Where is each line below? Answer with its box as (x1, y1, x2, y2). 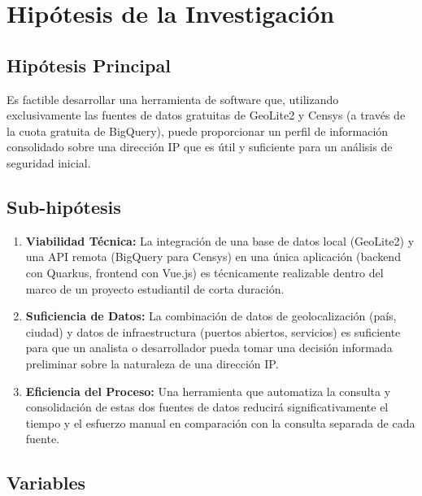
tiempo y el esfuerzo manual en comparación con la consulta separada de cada (25, 414, 415, 431)
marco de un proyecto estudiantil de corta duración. (25, 280, 285, 297)
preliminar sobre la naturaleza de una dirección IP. (25, 355, 279, 372)
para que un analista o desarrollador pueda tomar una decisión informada (25, 339, 393, 356)
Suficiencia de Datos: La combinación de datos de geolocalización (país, (25, 307, 397, 324)
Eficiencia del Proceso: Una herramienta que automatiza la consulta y (25, 382, 391, 399)
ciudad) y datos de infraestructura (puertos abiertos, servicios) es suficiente (25, 323, 401, 340)
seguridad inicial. (7, 154, 91, 171)
